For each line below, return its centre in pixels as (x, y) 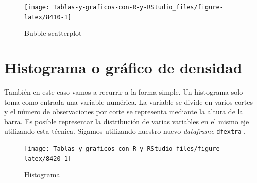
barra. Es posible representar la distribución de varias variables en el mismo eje (127, 121)
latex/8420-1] (48, 159)
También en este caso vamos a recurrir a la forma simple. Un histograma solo (124, 92)
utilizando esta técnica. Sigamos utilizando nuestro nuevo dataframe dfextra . (125, 131)
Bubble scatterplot (53, 33)
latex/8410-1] (48, 17)
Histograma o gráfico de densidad (123, 68)
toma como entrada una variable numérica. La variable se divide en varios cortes (128, 101)
